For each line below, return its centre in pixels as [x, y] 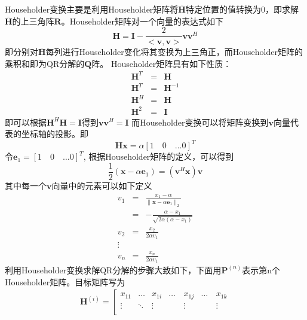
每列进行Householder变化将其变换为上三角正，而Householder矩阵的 [174, 52]
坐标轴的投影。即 [55, 134]
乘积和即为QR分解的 [45, 63]
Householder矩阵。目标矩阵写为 [65, 281]
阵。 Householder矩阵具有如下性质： [162, 63]
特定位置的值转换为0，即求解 [242, 9]
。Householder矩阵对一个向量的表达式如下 [142, 21]
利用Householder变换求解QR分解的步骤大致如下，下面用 [113, 269]
